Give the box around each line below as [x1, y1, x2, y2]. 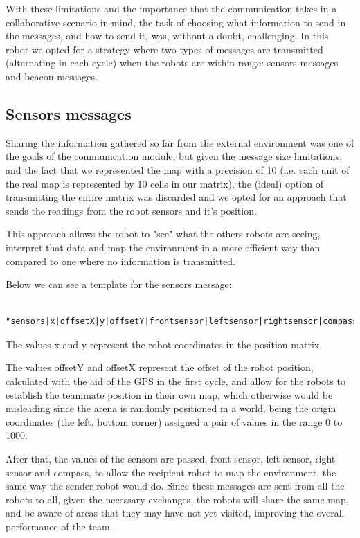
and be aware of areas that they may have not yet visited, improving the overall [6, 505, 345, 520]
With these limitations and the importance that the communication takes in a [6, 1, 337, 15]
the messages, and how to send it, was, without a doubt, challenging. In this [6, 28, 329, 43]
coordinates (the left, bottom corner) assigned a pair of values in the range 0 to [6, 414, 343, 429]
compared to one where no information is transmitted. [6, 253, 236, 268]
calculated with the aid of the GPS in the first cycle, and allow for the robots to [6, 374, 345, 388]
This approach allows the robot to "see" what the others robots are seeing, [6, 226, 321, 241]
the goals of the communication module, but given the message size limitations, [6, 149, 343, 163]
